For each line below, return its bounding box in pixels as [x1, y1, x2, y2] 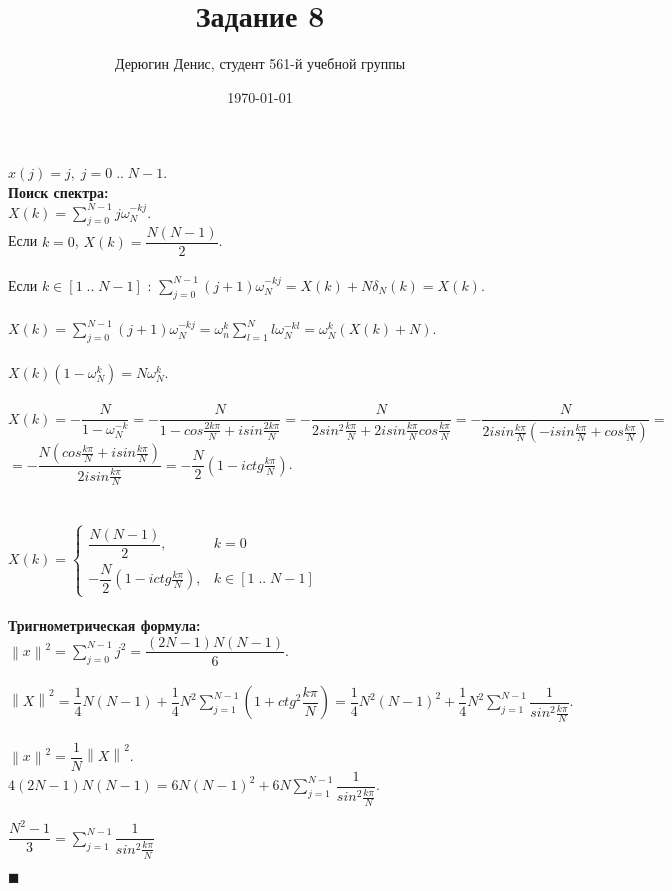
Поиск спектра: [8, 181, 109, 202]
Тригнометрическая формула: [8, 614, 201, 635]
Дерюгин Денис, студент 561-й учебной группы [114, 53, 406, 74]
